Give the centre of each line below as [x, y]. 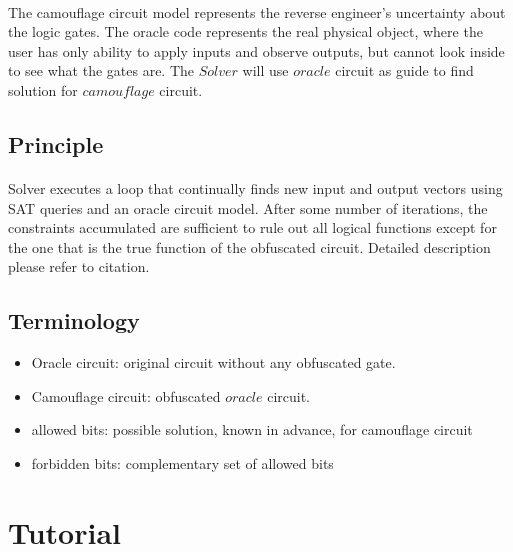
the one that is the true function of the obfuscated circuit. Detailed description [249, 246]
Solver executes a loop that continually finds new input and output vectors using [255, 187]
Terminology [74, 320]
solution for [43, 89]
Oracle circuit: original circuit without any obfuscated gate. [213, 362]
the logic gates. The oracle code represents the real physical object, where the [245, 31]
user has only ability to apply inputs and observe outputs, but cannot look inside [256, 50]
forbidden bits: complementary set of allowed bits [182, 462]
